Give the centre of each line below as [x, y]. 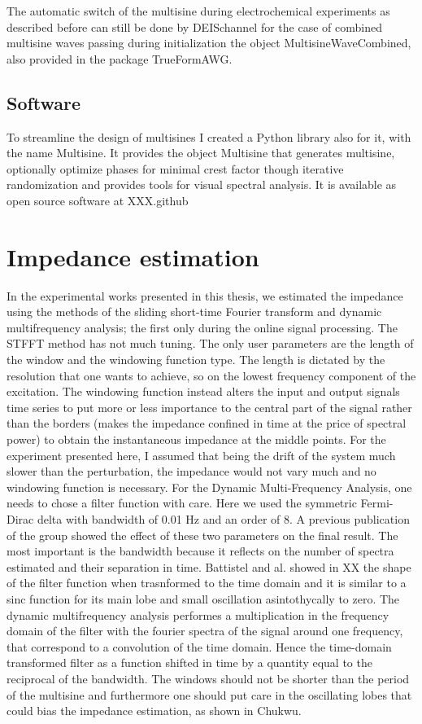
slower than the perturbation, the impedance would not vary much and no [191, 471]
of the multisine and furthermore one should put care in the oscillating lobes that [209, 694]
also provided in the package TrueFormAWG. [120, 58]
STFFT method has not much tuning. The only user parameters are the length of [210, 343]
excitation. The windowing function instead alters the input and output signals [203, 391]
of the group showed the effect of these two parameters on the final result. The [202, 535]
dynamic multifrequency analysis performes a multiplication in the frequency [198, 614]
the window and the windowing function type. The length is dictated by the [196, 360]
